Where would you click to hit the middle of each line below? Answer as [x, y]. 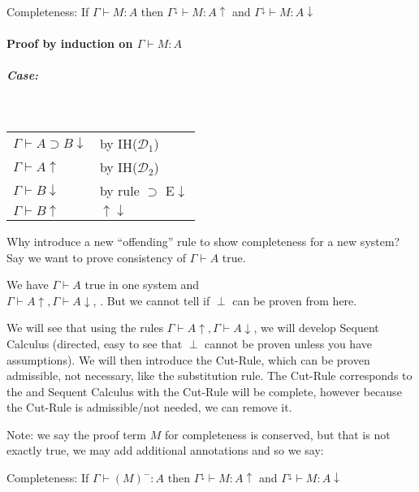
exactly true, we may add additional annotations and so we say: [165, 450]
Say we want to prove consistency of [97, 257]
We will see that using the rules [85, 328]
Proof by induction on [70, 43]
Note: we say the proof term [77, 434]
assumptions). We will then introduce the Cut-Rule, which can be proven [188, 359]
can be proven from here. [295, 300]
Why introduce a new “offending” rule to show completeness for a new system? [203, 241]
